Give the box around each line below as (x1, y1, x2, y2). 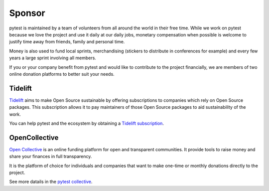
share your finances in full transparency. (9, 154, 92, 160)
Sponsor (9, 7, 45, 18)
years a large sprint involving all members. (9, 55, 97, 61)
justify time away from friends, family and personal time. (9, 39, 125, 45)
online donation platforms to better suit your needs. (9, 71, 115, 77)
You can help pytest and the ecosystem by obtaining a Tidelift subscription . (9, 120, 164, 126)
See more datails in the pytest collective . (9, 179, 93, 185)
